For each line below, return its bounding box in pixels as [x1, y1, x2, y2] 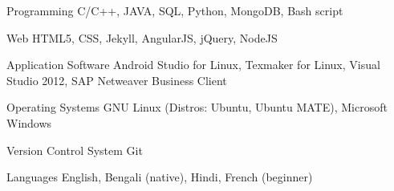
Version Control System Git [6, 141, 143, 158]
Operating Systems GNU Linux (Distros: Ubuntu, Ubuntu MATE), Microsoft [6, 99, 388, 116]
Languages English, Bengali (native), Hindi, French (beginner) [6, 169, 313, 185]
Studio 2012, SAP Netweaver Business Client [6, 71, 227, 88]
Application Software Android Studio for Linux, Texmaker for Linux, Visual [6, 56, 380, 73]
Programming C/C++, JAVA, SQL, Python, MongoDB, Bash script [6, 2, 343, 18]
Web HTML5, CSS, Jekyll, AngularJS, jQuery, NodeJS [6, 29, 278, 46]
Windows [6, 114, 52, 131]
